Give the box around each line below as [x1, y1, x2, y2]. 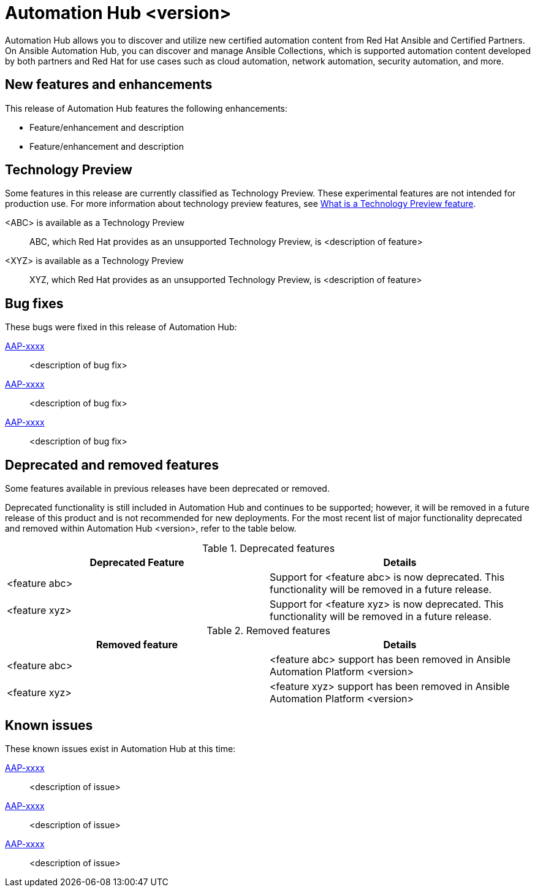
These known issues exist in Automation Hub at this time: [5, 743, 236, 754]
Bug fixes [5, 295, 64, 311]
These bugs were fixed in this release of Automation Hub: [5, 322, 237, 333]
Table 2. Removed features [207, 624, 330, 637]
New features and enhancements [5, 77, 213, 93]
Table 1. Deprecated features [202, 542, 335, 555]
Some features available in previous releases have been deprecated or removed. [5, 483, 330, 494]
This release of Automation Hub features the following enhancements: [5, 103, 288, 114]
